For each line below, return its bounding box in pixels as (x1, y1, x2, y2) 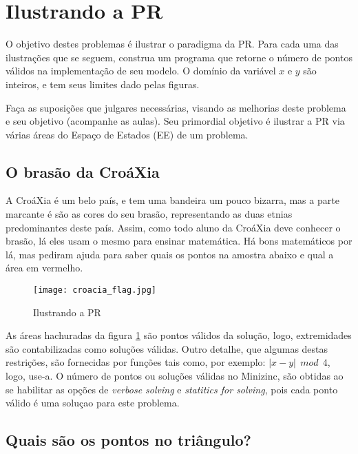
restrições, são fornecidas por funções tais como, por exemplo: (6, 355, 266, 369)
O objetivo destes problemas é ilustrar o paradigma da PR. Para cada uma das (6, 37, 339, 51)
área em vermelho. (6, 260, 83, 275)
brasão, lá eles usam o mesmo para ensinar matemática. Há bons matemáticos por (6, 234, 352, 248)
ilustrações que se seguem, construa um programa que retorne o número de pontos (6, 50, 352, 64)
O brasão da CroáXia (6, 161, 160, 182)
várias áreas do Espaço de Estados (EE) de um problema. (6, 127, 249, 141)
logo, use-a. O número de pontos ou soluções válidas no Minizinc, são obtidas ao (6, 369, 344, 383)
